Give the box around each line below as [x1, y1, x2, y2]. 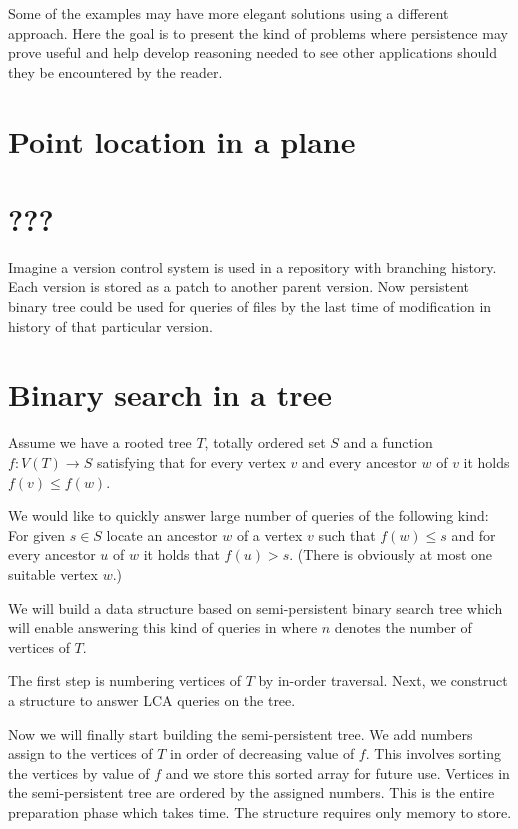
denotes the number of [334, 617, 472, 638]
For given [8, 524, 66, 545]
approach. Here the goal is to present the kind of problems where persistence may [8, 22, 508, 43]
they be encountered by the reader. [8, 61, 223, 82]
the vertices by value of [8, 762, 150, 783]
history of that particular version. [8, 315, 213, 336]
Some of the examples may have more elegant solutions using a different [8, 3, 449, 23]
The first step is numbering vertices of [8, 670, 241, 691]
